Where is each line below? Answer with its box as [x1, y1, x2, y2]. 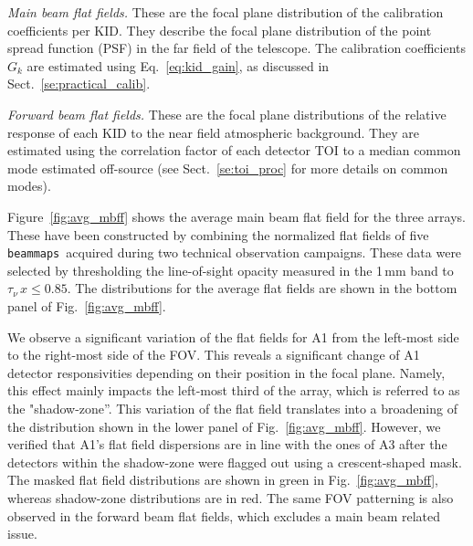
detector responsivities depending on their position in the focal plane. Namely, [7, 362, 446, 382]
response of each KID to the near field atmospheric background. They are [7, 122, 419, 142]
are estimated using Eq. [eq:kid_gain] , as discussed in [26, 56, 330, 75]
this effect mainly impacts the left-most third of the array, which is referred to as [7, 381, 460, 400]
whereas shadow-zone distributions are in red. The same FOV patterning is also [7, 488, 454, 507]
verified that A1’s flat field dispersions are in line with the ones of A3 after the [7, 435, 447, 454]
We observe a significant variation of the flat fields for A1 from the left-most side [7, 327, 459, 346]
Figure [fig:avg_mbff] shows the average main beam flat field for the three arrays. [7, 206, 466, 226]
